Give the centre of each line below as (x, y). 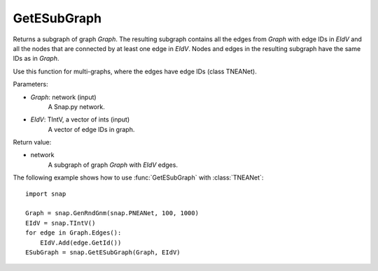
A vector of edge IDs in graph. (91, 129)
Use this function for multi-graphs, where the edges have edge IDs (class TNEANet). (135, 71)
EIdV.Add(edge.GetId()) (80, 242)
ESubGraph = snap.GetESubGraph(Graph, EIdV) (103, 252)
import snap (46, 193)
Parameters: (30, 85)
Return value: (32, 142)
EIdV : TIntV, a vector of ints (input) (80, 119)
